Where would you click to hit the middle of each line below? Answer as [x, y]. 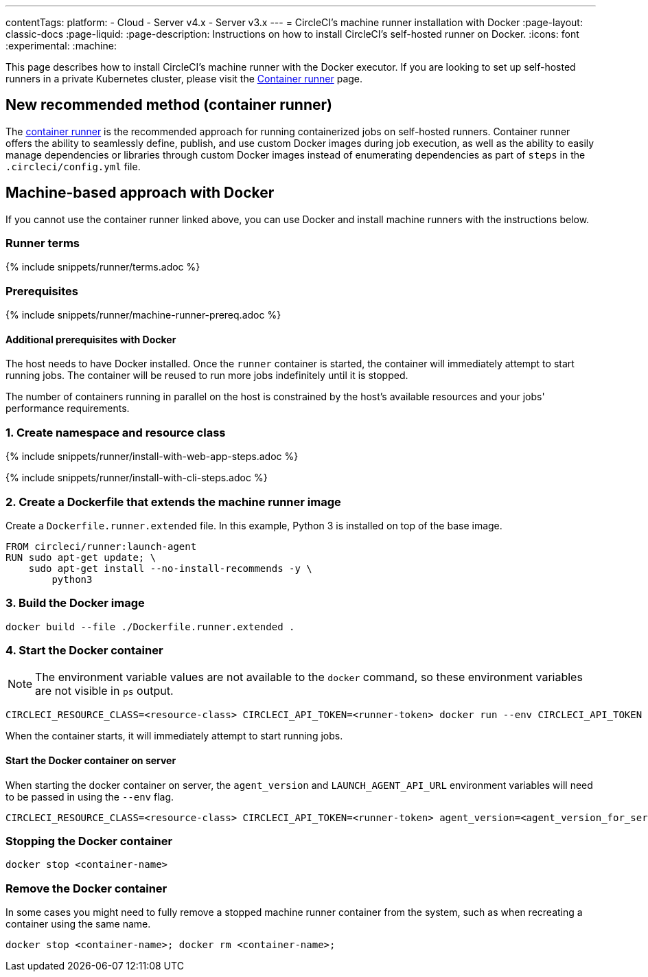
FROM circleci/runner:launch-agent [101, 546]
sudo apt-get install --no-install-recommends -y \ [170, 568]
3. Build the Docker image [75, 603]
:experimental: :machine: [61, 46]
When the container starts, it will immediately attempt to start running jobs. [174, 736]
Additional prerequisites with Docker [91, 339]
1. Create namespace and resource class [116, 432]
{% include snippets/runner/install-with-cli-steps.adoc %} [137, 478]
